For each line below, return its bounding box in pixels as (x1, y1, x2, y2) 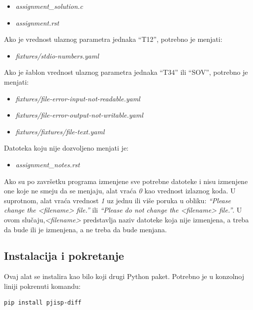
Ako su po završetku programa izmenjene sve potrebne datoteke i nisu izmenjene (4, 176, 248, 186)
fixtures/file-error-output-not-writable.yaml (15, 110, 143, 120)
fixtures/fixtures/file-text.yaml (15, 126, 105, 136)
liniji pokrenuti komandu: (4, 280, 81, 291)
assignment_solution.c (15, 1, 83, 11)
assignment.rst (15, 17, 59, 28)
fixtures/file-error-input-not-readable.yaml (15, 93, 140, 103)
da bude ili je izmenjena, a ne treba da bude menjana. (4, 224, 167, 234)
